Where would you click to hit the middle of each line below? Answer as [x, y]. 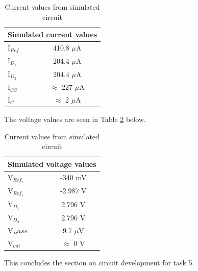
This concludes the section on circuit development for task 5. [99, 263]
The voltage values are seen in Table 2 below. [75, 119]
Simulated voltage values [52, 164]
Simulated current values [52, 34]
